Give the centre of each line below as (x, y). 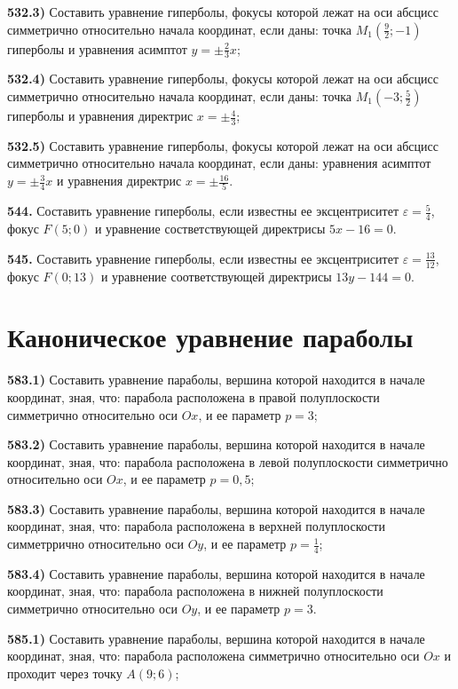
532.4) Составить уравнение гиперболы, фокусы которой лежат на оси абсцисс (223, 79)
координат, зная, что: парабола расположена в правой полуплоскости (193, 396)
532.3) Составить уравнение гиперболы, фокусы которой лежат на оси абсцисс (223, 12)
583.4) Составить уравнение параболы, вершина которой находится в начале (216, 573)
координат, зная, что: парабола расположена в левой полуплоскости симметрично (228, 461)
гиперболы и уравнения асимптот (97, 48)
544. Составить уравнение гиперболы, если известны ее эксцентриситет (203, 211)
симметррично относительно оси (96, 544)
